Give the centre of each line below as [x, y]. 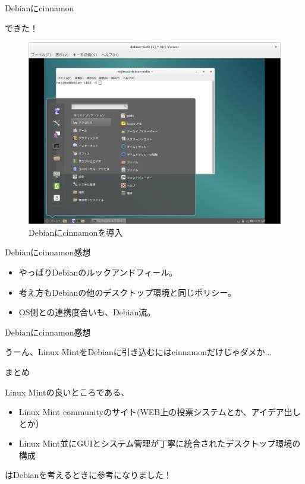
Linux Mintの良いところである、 [67, 392]
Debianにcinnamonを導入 [76, 232]
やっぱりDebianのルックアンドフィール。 [98, 272]
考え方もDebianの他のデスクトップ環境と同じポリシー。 [128, 292]
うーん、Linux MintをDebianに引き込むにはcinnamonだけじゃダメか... [139, 352]
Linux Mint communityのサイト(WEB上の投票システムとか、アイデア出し [160, 412]
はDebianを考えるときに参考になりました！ [88, 475]
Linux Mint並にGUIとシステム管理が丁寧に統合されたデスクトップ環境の [160, 443]
